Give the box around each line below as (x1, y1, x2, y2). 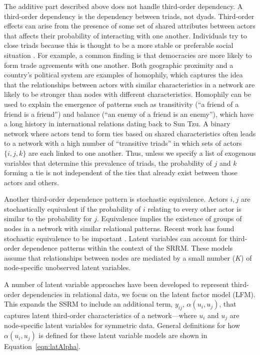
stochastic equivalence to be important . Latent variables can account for (4, 233, 227, 243)
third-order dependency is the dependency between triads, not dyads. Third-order (4, 10, 254, 21)
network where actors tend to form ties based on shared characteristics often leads (4, 128, 256, 138)
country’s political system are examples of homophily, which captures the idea (4, 69, 243, 80)
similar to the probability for (4, 213, 92, 224)
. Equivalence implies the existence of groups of (97, 213, 242, 224)
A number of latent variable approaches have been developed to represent (4, 279, 229, 290)
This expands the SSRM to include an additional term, (4, 299, 173, 309)
